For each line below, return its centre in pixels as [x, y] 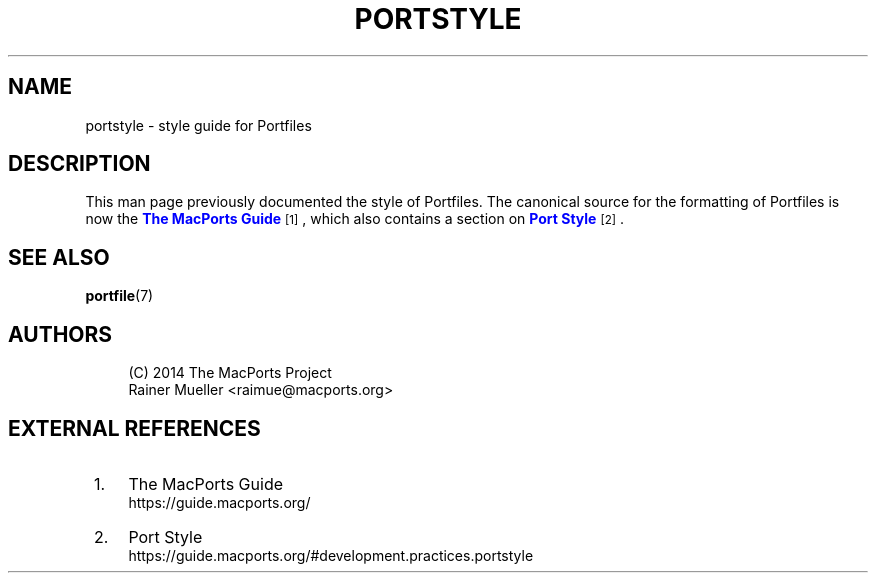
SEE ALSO [59, 257]
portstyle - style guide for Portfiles [198, 125]
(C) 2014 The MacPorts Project [230, 373]
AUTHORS [60, 334]
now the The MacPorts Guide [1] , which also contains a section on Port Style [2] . [354, 219]
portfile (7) [119, 296]
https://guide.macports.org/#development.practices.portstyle [331, 555]
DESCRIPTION [79, 164]
